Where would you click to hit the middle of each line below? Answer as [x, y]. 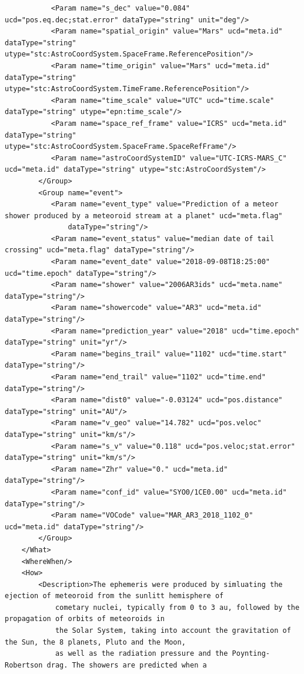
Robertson [24, 665]
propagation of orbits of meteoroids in [85, 619]
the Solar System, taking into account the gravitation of [173, 631]
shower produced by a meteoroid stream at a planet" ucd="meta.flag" [144, 216]
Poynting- [251, 654]
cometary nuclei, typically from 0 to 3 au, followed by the [177, 607]
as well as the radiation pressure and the [141, 654]
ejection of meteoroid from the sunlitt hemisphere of [114, 596]
